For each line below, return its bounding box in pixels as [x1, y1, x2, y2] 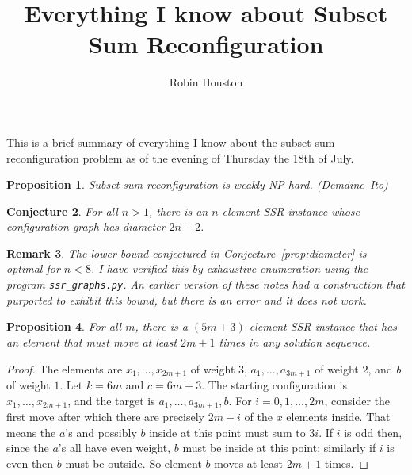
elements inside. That [286, 408, 391, 424]
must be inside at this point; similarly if [182, 439, 376, 456]
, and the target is [67, 392, 155, 408]
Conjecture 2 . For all [6, 202, 118, 219]
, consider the [324, 392, 391, 408]
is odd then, [344, 423, 402, 440]
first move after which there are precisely [6, 408, 204, 424]
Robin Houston [169, 74, 243, 90]
